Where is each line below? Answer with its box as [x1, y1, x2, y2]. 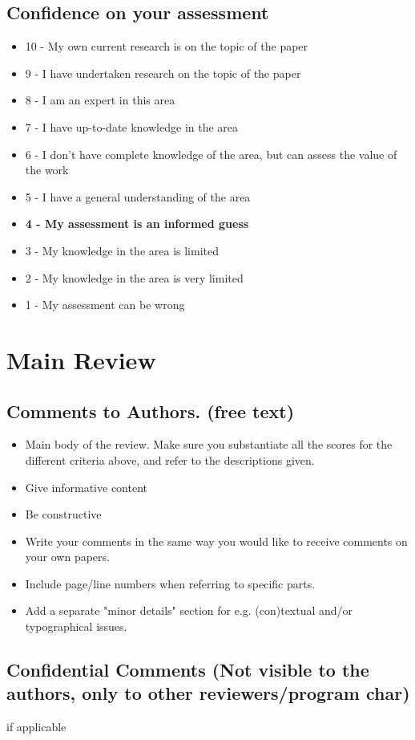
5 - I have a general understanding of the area [25, 188, 251, 205]
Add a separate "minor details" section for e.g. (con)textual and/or [25, 602, 353, 619]
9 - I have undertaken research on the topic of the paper [25, 64, 301, 81]
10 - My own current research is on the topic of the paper [25, 38, 308, 55]
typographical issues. [25, 618, 127, 635]
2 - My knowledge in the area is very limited [25, 269, 244, 286]
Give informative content [25, 478, 147, 495]
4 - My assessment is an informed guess [25, 215, 249, 232]
